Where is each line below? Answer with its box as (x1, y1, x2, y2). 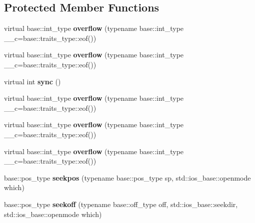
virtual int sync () (4, 76, 61, 86)
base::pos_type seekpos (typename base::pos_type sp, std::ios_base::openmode (4, 172, 251, 183)
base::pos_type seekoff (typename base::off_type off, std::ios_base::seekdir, (4, 199, 238, 209)
